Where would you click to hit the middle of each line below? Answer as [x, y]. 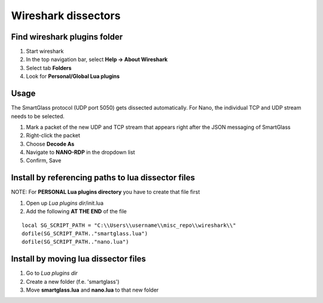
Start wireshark [45, 51]
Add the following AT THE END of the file [76, 211]
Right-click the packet [53, 135]
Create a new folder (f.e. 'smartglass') [73, 281]
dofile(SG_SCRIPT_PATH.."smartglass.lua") [85, 233]
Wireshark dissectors [66, 16]
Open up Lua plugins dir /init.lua [65, 203]
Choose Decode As [50, 144]
